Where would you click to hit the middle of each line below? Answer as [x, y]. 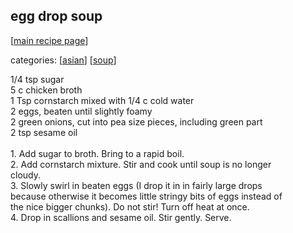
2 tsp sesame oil [44, 132]
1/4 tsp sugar [37, 79]
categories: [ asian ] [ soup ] [63, 60]
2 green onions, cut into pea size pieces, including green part [136, 121]
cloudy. [25, 175]
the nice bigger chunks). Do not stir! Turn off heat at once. [130, 206]
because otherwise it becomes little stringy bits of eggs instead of [146, 196]
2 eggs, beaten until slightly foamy [81, 111]
